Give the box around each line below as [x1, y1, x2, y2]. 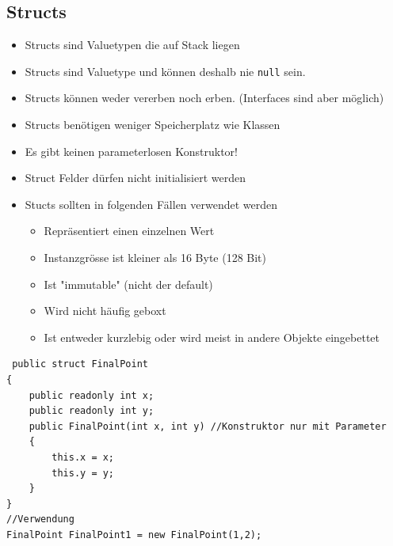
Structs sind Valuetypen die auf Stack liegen [25, 36, 240, 53]
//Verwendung [6, 514, 74, 525]
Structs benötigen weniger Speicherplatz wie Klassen [25, 116, 280, 133]
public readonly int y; [29, 405, 155, 417]
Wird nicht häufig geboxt [44, 302, 166, 319]
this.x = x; [52, 451, 115, 463]
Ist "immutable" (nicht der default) [44, 275, 213, 292]
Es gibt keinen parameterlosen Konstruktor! [25, 142, 238, 159]
